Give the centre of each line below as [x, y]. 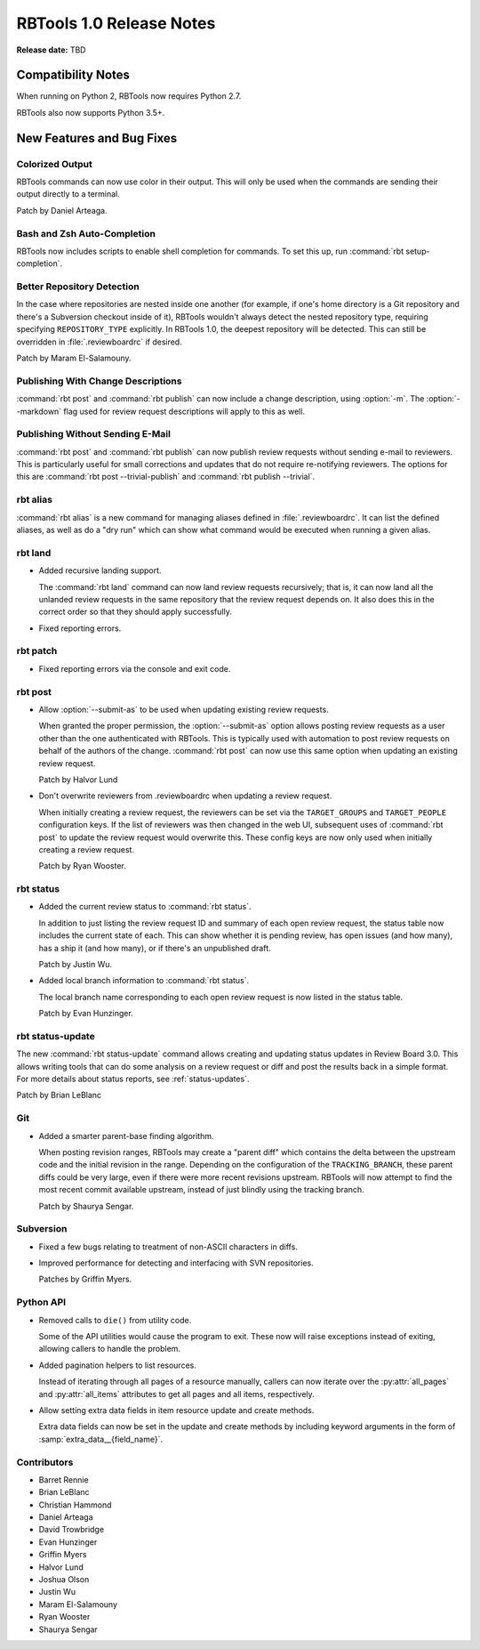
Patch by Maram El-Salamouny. [74, 358]
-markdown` [39, 411]
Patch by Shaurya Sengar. [86, 1206]
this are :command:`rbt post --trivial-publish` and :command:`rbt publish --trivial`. [166, 477]
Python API [41, 1302]
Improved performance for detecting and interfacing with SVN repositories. [176, 1263]
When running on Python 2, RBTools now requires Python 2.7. [129, 96]
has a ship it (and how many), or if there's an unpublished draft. [155, 948]
